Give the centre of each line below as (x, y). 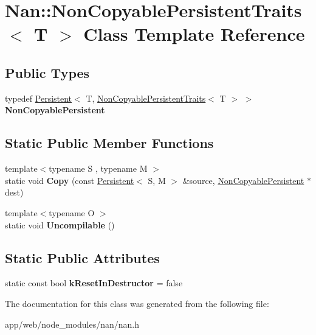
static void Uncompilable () (60, 224)
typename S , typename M (98, 168)
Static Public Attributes (82, 257)
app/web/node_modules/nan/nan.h (72, 324)
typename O (72, 212)
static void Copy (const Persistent (70, 180)
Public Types (47, 72)
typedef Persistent (39, 98)
